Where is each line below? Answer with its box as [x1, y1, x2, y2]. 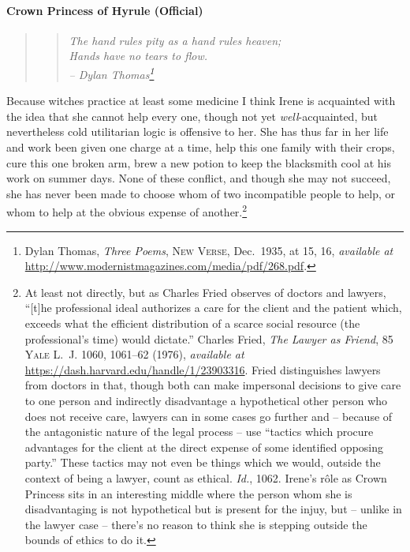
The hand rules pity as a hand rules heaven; [69, 32, 281, 48]
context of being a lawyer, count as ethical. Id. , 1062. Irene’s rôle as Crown [24, 469, 387, 486]
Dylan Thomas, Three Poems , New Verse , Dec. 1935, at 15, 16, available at [24, 242, 393, 258]
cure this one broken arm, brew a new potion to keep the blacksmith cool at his [6, 154, 392, 171]
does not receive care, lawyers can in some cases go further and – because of [24, 407, 393, 424]
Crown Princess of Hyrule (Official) [6, 2, 203, 18]
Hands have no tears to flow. [69, 47, 208, 64]
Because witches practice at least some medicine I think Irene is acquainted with [6, 92, 396, 109]
